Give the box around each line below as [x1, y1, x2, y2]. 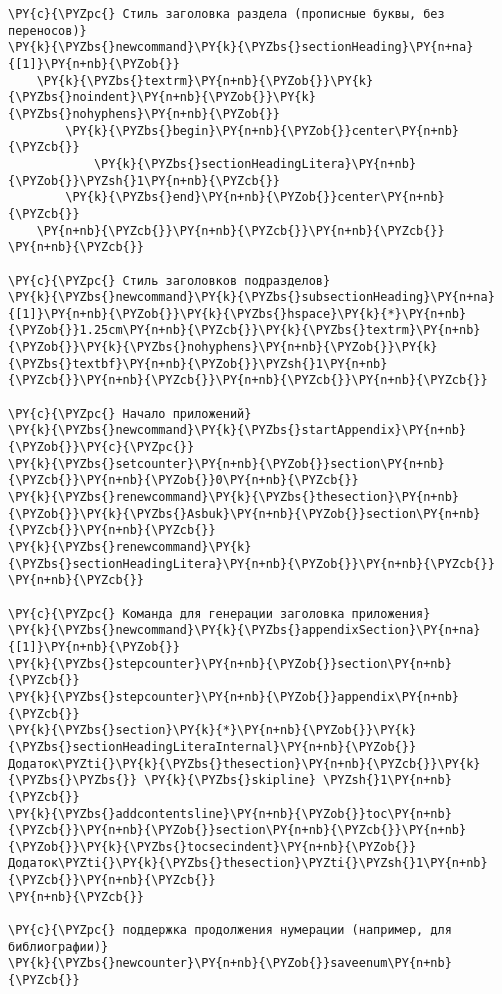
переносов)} [8, 23, 87, 38]
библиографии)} [8, 939, 109, 954]
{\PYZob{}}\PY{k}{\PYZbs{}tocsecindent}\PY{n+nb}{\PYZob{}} [8, 839, 417, 854]
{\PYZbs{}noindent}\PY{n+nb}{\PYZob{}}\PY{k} [8, 90, 316, 105]
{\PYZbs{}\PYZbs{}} [8, 773, 137, 788]
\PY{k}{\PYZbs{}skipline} [144, 773, 316, 788]
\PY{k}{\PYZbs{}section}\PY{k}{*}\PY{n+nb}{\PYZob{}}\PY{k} [8, 723, 417, 738]
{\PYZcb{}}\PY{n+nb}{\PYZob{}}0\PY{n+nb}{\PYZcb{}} [8, 473, 359, 488]
